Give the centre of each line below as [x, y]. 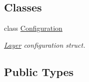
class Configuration [33, 28]
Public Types [39, 71]
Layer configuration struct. [45, 44]
